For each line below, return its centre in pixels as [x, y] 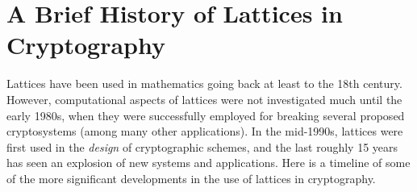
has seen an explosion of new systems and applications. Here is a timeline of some [208, 163]
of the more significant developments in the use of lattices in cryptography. [191, 178]
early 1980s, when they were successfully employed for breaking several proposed [206, 115]
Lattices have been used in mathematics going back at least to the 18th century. [204, 83]
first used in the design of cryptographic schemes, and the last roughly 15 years [202, 146]
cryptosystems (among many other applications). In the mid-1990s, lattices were [205, 131]
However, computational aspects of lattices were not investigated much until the [204, 99]
